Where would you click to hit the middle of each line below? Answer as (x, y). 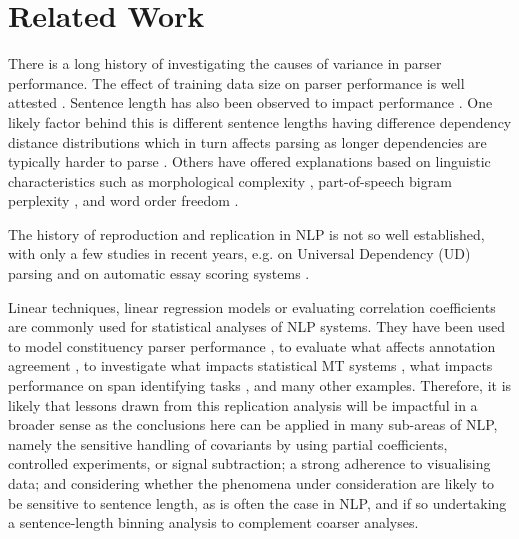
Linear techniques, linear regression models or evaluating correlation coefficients (252, 306)
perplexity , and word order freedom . (123, 200)
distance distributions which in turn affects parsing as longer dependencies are (247, 141)
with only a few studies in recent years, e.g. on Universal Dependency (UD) (239, 253)
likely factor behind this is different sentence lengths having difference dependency (260, 121)
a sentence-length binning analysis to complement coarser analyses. (213, 522)
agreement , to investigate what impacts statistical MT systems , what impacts (250, 365)
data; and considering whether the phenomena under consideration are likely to (251, 483)
